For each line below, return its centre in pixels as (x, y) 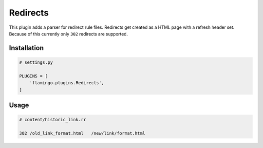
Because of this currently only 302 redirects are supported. (68, 34)
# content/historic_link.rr (53, 120)
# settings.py (36, 62)
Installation (26, 48)
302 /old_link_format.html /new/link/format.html (82, 133)
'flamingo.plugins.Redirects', (67, 83)
